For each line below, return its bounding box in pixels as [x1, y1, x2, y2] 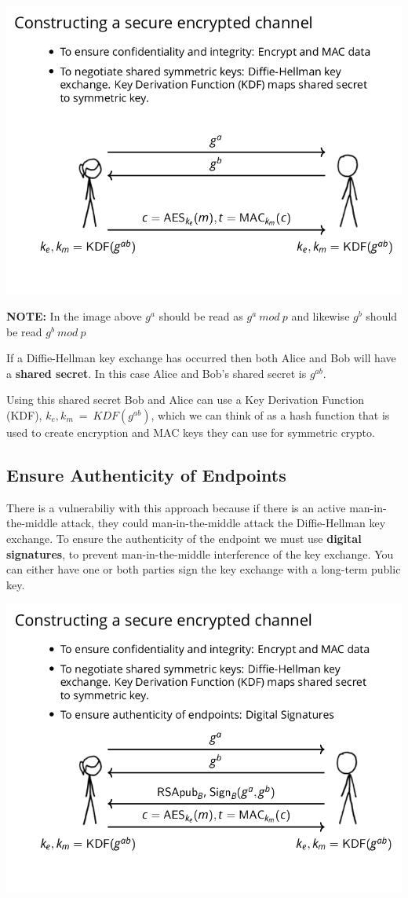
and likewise [291, 308, 350, 324]
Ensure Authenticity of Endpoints [6, 462, 286, 486]
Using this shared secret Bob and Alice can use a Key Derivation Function [6, 391, 365, 408]
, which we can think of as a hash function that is [151, 406, 390, 423]
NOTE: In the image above [6, 308, 142, 324]
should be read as [158, 308, 243, 324]
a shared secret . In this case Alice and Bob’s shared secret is [6, 365, 307, 381]
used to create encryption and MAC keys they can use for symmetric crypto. [6, 423, 375, 440]
